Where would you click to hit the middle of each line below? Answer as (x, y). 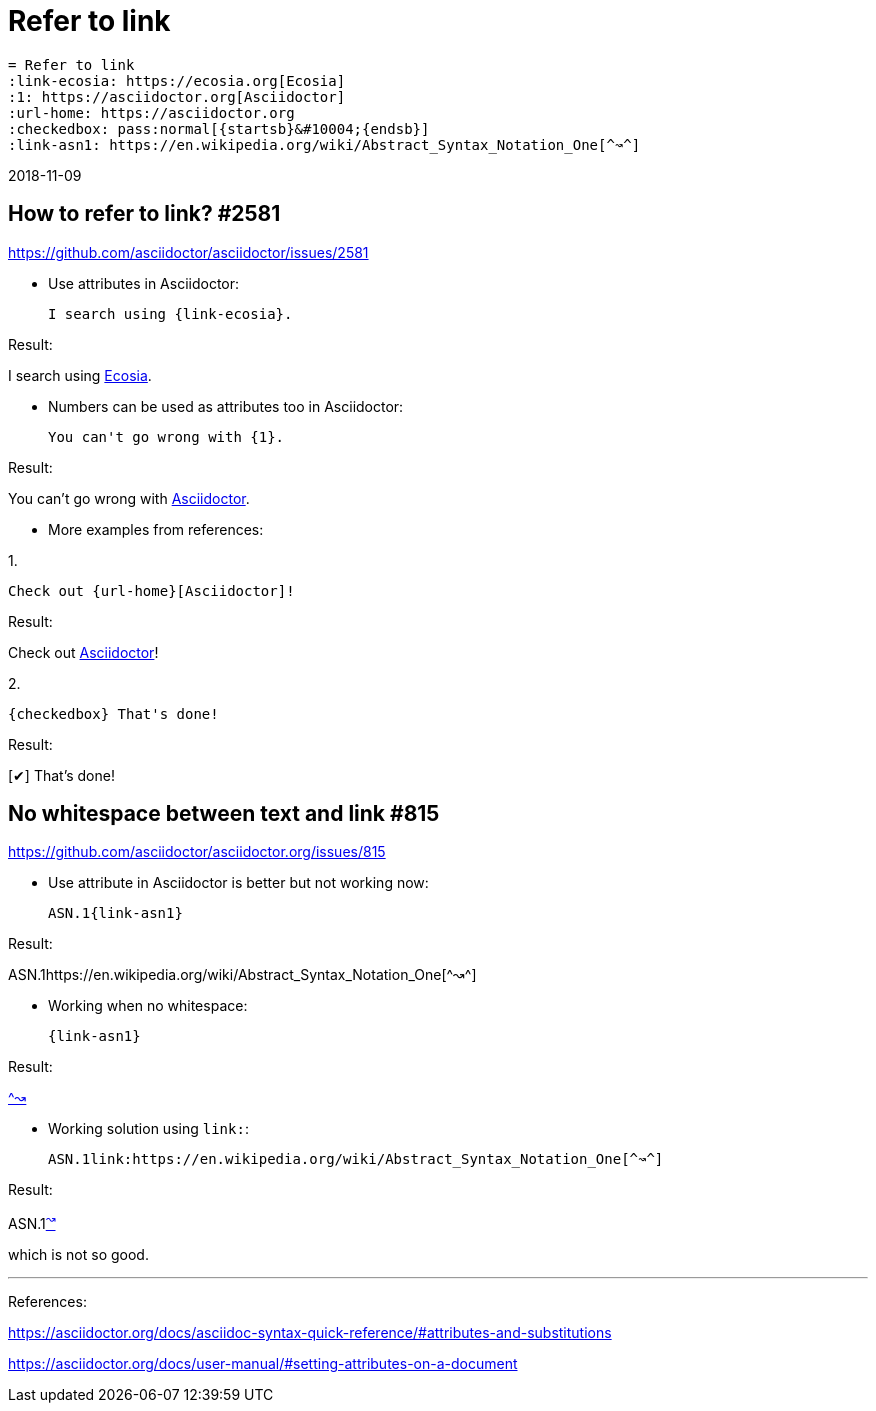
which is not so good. (78, 1255)
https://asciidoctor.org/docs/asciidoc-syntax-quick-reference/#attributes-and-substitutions (310, 1333)
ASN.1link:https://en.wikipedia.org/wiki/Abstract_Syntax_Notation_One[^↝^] (356, 1159)
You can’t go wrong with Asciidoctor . (129, 498)
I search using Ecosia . (80, 375)
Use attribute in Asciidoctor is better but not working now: (238, 883)
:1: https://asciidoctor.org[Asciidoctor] (177, 96)
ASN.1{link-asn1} (115, 913)
